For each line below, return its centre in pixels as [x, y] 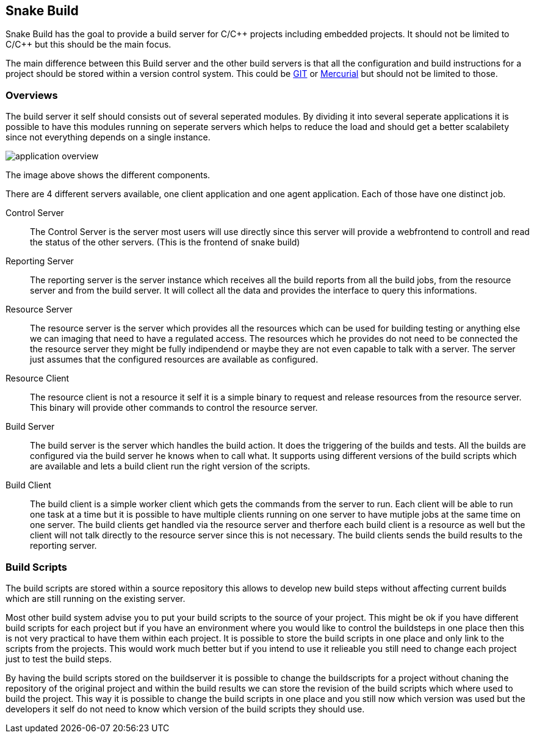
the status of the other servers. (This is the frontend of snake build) [165, 242]
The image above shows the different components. [108, 175]
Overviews [32, 95]
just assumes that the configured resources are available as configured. [174, 360]
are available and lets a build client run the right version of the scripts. [170, 466]
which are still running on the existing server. [96, 598]
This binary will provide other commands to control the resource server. [174, 408]
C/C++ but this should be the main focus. [88, 45]
